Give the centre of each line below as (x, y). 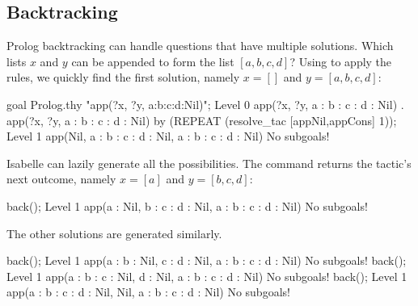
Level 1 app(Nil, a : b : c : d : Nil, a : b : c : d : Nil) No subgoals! (168, 136)
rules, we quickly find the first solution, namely (123, 77)
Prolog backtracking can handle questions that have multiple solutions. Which (200, 46)
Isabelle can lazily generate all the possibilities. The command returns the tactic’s (209, 163)
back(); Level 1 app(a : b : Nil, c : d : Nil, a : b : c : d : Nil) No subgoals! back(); (207, 260)
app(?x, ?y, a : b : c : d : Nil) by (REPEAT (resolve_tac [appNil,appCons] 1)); (202, 120)
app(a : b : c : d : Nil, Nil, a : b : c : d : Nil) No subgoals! (148, 292)
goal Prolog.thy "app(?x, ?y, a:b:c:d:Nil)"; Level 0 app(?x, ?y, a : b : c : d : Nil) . (205, 104)
